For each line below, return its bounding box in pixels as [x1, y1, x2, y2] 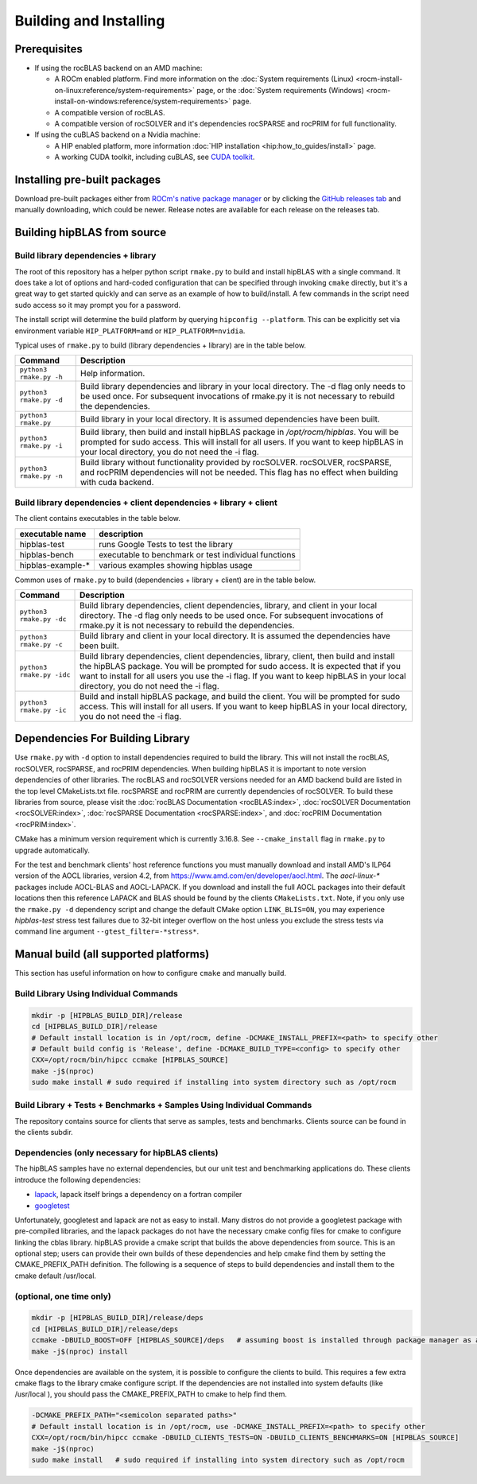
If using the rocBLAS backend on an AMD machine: [34, 64, 203, 73]
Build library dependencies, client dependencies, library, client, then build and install [79, 651, 395, 662]
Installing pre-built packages [14, 173, 161, 186]
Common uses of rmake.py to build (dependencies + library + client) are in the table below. [14, 575, 316, 585]
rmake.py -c [19, 640, 63, 648]
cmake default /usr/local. [14, 1271, 97, 1280]
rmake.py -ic [19, 705, 67, 714]
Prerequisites [14, 42, 83, 56]
